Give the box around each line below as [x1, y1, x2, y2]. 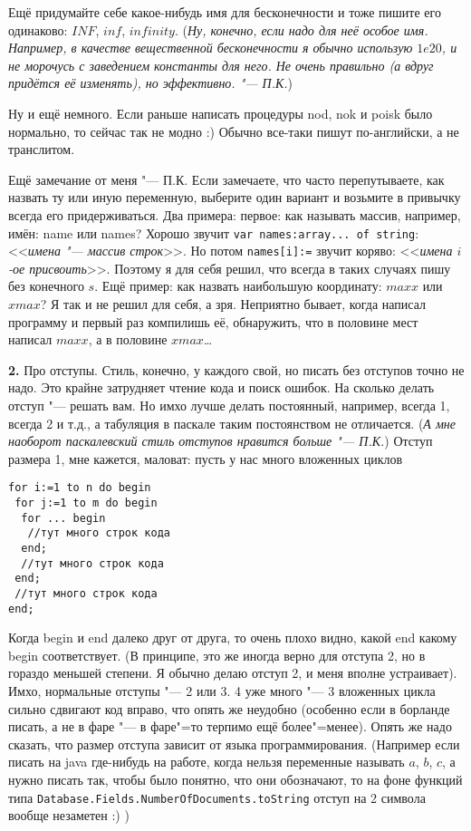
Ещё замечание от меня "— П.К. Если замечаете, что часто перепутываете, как [8, 169, 445, 188]
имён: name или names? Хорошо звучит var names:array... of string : [8, 223, 419, 242]
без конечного [8, 276, 84, 295]
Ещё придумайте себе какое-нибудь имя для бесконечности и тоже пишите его [8, 3, 441, 21]
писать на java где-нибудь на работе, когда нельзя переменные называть [8, 752, 405, 771]
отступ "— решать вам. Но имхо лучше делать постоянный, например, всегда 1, [8, 396, 450, 414]
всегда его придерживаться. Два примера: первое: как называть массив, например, [8, 205, 461, 224]
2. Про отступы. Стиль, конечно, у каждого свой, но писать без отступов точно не [8, 360, 465, 379]
